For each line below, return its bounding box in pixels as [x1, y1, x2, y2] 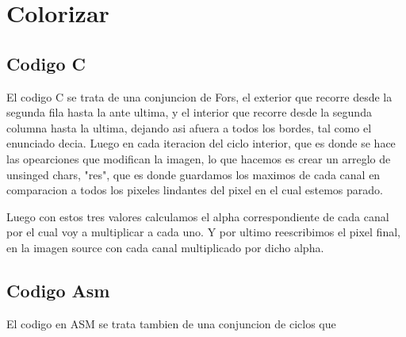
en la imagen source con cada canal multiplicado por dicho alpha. [6, 239, 324, 255]
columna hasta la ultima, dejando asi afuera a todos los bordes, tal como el [6, 119, 372, 136]
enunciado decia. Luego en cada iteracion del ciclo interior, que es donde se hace [6, 135, 396, 151]
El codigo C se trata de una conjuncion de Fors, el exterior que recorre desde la [6, 88, 393, 105]
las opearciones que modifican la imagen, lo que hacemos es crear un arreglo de [6, 150, 391, 167]
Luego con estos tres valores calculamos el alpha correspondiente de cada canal [6, 208, 389, 224]
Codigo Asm [6, 278, 110, 302]
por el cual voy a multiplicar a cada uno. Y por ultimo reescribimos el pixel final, [6, 224, 400, 240]
